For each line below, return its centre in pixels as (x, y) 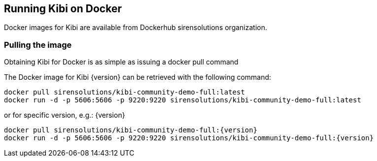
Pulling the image (38, 45)
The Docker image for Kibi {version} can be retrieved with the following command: (138, 77)
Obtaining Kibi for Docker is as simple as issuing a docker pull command (121, 62)
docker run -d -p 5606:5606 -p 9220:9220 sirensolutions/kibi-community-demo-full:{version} (189, 138)
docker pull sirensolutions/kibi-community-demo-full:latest (124, 92)
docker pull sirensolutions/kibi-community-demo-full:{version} (131, 130)
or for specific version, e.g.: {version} (65, 115)
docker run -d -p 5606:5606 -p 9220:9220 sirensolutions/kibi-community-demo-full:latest (183, 100)
